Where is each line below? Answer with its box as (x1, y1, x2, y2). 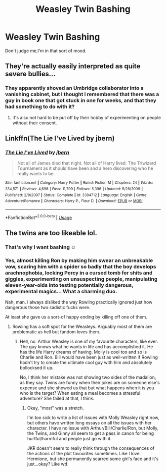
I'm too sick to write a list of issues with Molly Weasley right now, (27, 415, 160, 420)
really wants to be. (17, 171, 55, 177)
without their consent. (12, 120, 57, 126)
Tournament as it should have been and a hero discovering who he (17, 165, 153, 171)
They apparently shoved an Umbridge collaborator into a (5, 85, 144, 92)
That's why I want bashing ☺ (5, 244, 77, 251)
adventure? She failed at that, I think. (19, 395, 95, 402)
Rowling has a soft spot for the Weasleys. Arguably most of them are (12, 323, 152, 330)
